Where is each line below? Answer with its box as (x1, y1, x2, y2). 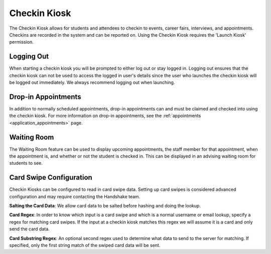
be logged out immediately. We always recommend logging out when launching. (9, 79, 175, 85)
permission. (9, 39, 34, 45)
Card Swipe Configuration (9, 173, 92, 182)
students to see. (9, 160, 43, 166)
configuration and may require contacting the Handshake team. (9, 193, 141, 199)
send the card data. (9, 226, 50, 232)
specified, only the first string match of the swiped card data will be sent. (9, 242, 161, 248)
